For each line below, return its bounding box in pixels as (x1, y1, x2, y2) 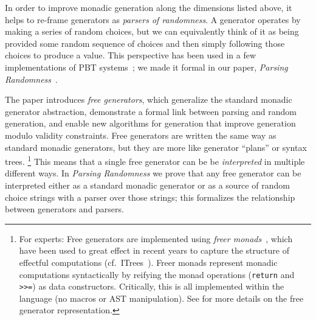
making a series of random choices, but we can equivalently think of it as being (5, 25, 299, 38)
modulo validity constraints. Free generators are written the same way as (5, 128, 276, 141)
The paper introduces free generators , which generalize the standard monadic (5, 93, 292, 106)
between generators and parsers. (5, 203, 124, 215)
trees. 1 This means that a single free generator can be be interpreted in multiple (5, 153, 305, 167)
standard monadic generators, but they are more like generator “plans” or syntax (5, 141, 307, 153)
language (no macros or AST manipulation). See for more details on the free (19, 291, 304, 304)
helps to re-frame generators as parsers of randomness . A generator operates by (5, 13, 301, 26)
